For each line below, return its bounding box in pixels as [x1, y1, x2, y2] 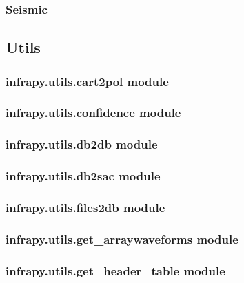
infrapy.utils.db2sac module [6, 167, 161, 185]
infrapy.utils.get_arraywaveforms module [6, 230, 238, 247]
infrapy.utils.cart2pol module [6, 72, 169, 90]
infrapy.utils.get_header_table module [6, 262, 225, 279]
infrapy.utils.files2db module [6, 198, 165, 216]
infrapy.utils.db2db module [6, 136, 158, 153]
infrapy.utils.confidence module [6, 104, 181, 121]
